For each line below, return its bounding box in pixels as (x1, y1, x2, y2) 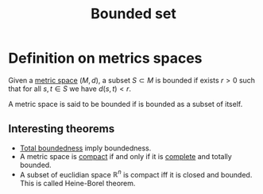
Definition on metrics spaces (8, 49, 203, 67)
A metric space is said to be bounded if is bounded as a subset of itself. (8, 99, 243, 108)
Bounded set (91, 5, 176, 23)
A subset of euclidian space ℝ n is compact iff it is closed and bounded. (19, 168, 253, 179)
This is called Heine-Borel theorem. (19, 179, 136, 188)
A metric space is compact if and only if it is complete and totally (19, 151, 232, 161)
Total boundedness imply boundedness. (19, 143, 152, 153)
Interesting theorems (8, 122, 115, 135)
